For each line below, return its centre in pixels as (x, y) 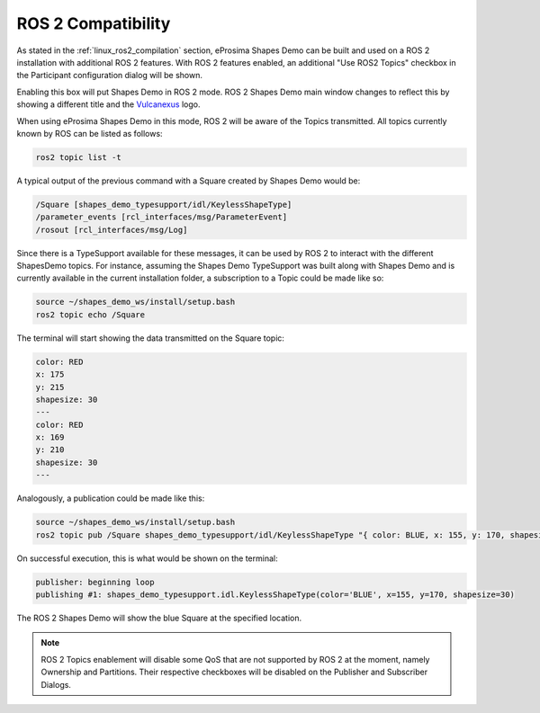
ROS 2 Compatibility (94, 23)
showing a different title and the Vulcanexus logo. (108, 104)
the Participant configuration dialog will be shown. (109, 76)
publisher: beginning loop (95, 582)
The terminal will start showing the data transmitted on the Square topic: (151, 338)
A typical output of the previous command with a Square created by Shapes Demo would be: (189, 181)
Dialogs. (56, 684)
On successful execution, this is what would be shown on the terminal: (147, 558)
